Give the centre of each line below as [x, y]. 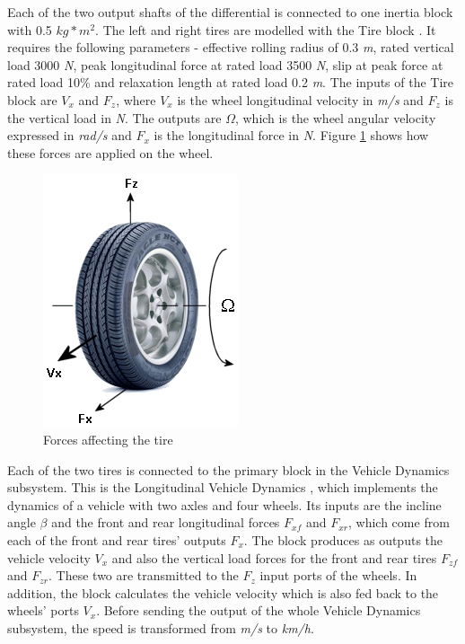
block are [32, 99]
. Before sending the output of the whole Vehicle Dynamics [259, 610]
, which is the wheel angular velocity [335, 117]
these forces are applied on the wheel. [110, 152]
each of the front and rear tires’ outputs [117, 539]
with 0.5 [30, 29]
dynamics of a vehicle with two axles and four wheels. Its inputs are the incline [224, 504]
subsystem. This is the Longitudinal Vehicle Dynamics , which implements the [223, 487]
